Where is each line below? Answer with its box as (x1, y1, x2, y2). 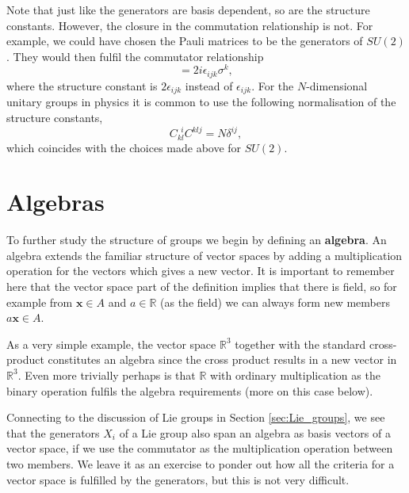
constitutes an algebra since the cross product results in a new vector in (48, 351, 397, 368)
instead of (185, 77, 233, 94)
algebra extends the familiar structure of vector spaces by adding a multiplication (6, 246, 403, 263)
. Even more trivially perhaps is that (17, 366, 196, 383)
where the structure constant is (6, 77, 158, 94)
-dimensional (306, 77, 368, 94)
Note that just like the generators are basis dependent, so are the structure (6, 2, 370, 17)
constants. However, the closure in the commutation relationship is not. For (6, 17, 373, 33)
